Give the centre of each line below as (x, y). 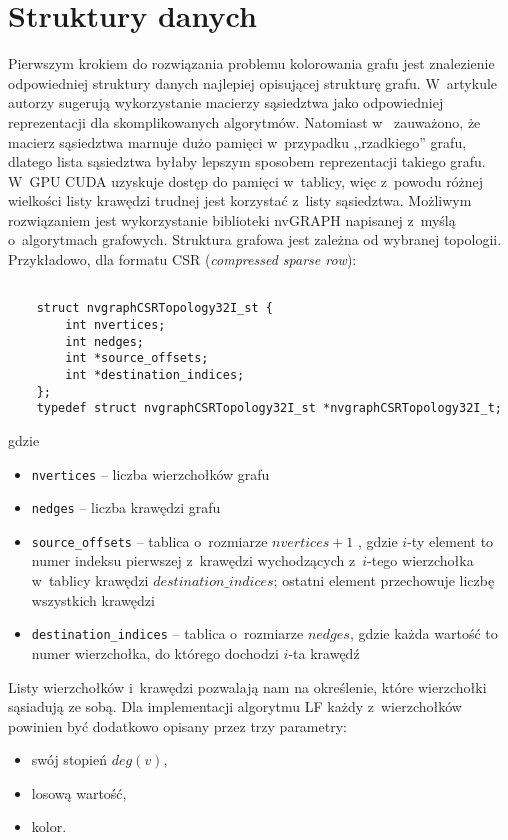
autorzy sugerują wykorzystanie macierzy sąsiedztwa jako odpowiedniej (226, 102)
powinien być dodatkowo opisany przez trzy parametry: (177, 725)
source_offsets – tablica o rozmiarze (149, 540)
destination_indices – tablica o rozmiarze (167, 633)
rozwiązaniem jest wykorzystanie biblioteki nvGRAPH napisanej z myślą (232, 219)
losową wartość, (79, 792)
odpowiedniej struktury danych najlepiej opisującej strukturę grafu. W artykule (253, 82)
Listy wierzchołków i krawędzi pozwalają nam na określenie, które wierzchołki (247, 686)
